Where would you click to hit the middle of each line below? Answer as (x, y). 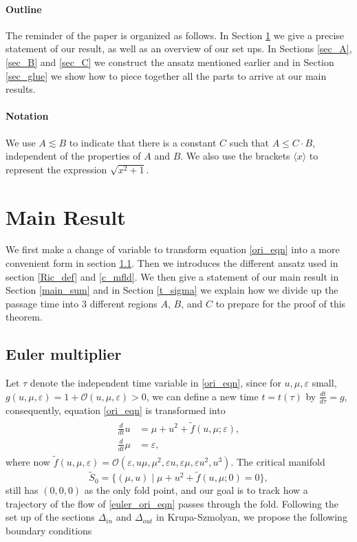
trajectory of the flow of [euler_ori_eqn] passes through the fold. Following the (172, 503)
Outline (24, 9)
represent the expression (56, 169)
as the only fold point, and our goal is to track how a (196, 490)
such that (249, 142)
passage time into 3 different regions (82, 303)
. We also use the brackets (235, 156)
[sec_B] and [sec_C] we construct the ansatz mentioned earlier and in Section (170, 62)
